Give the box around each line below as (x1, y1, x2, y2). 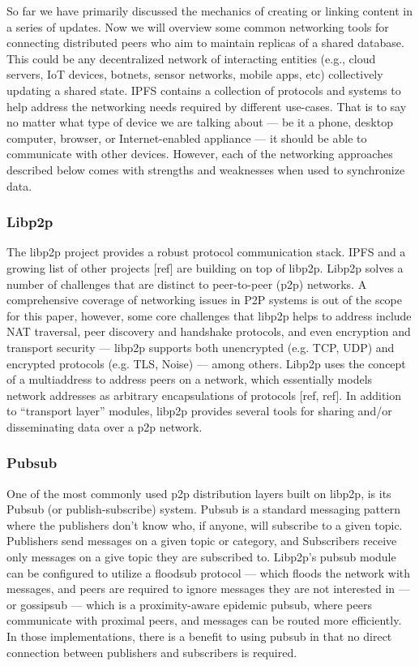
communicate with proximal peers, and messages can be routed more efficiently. (6, 612, 402, 629)
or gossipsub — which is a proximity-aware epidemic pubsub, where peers (6, 595, 372, 612)
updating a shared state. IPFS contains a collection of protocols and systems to (6, 81, 401, 98)
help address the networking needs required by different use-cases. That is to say (6, 97, 407, 114)
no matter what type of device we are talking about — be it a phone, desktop (6, 114, 393, 131)
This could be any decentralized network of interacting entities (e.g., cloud (6, 49, 376, 67)
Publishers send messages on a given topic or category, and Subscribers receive (6, 532, 397, 549)
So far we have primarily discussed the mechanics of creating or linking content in (6, 2, 413, 19)
